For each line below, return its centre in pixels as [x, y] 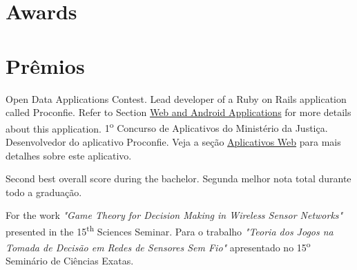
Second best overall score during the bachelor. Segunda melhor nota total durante [178, 179]
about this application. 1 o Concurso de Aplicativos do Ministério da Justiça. [167, 127]
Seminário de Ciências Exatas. [70, 261]
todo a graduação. [44, 192]
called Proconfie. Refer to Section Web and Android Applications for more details [178, 112]
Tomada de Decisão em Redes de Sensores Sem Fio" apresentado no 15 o [158, 246]
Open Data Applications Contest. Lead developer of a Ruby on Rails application [176, 98]
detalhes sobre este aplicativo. [69, 155]
